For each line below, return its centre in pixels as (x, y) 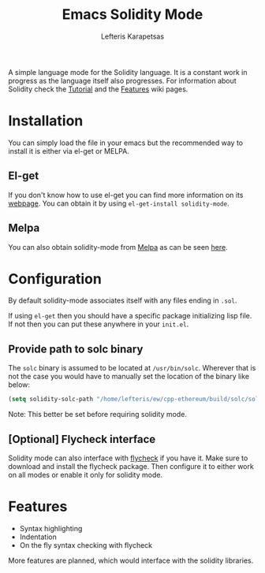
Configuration (55, 279)
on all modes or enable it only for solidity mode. (86, 474)
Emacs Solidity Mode (132, 15)
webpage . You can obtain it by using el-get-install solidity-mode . (119, 203)
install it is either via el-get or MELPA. (69, 151)
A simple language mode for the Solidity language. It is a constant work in (128, 72)
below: (19, 385)
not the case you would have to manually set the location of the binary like (129, 377)
